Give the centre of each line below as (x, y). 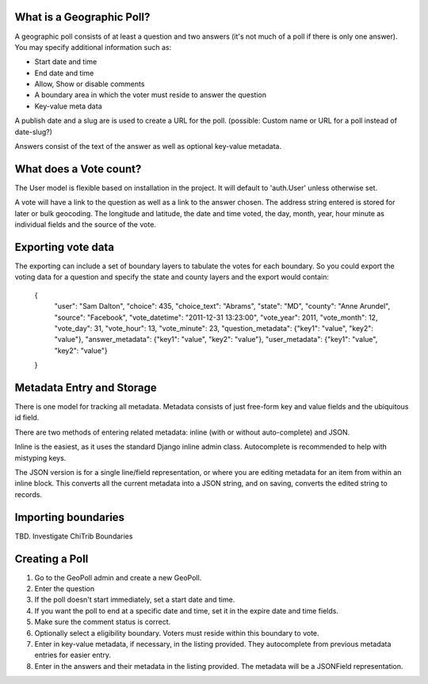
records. (29, 494)
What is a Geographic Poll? (82, 17)
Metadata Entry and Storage (86, 388)
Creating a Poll (52, 559)
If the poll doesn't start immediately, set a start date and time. (135, 600)
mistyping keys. (40, 458)
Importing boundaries (70, 517)
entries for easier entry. (73, 655)
